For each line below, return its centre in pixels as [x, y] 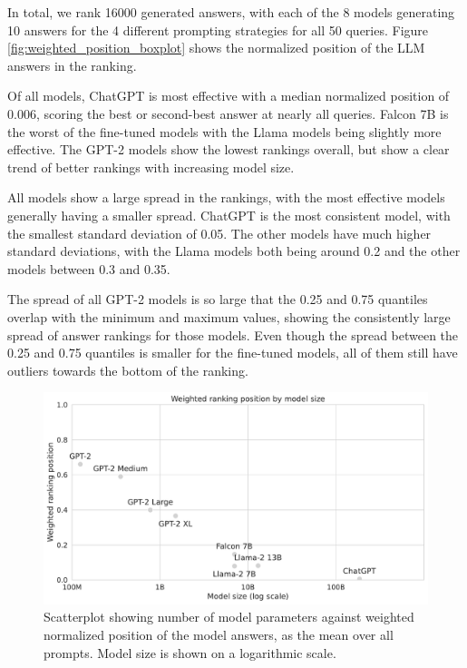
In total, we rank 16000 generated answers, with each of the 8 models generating [231, 12]
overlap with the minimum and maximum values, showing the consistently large [229, 316]
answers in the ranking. [72, 65]
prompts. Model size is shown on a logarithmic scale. [190, 652]
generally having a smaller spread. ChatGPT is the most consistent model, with [229, 215]
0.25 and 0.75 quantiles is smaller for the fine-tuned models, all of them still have [233, 353]
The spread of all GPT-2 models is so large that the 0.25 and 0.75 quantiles [218, 299]
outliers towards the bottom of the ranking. [128, 370]
